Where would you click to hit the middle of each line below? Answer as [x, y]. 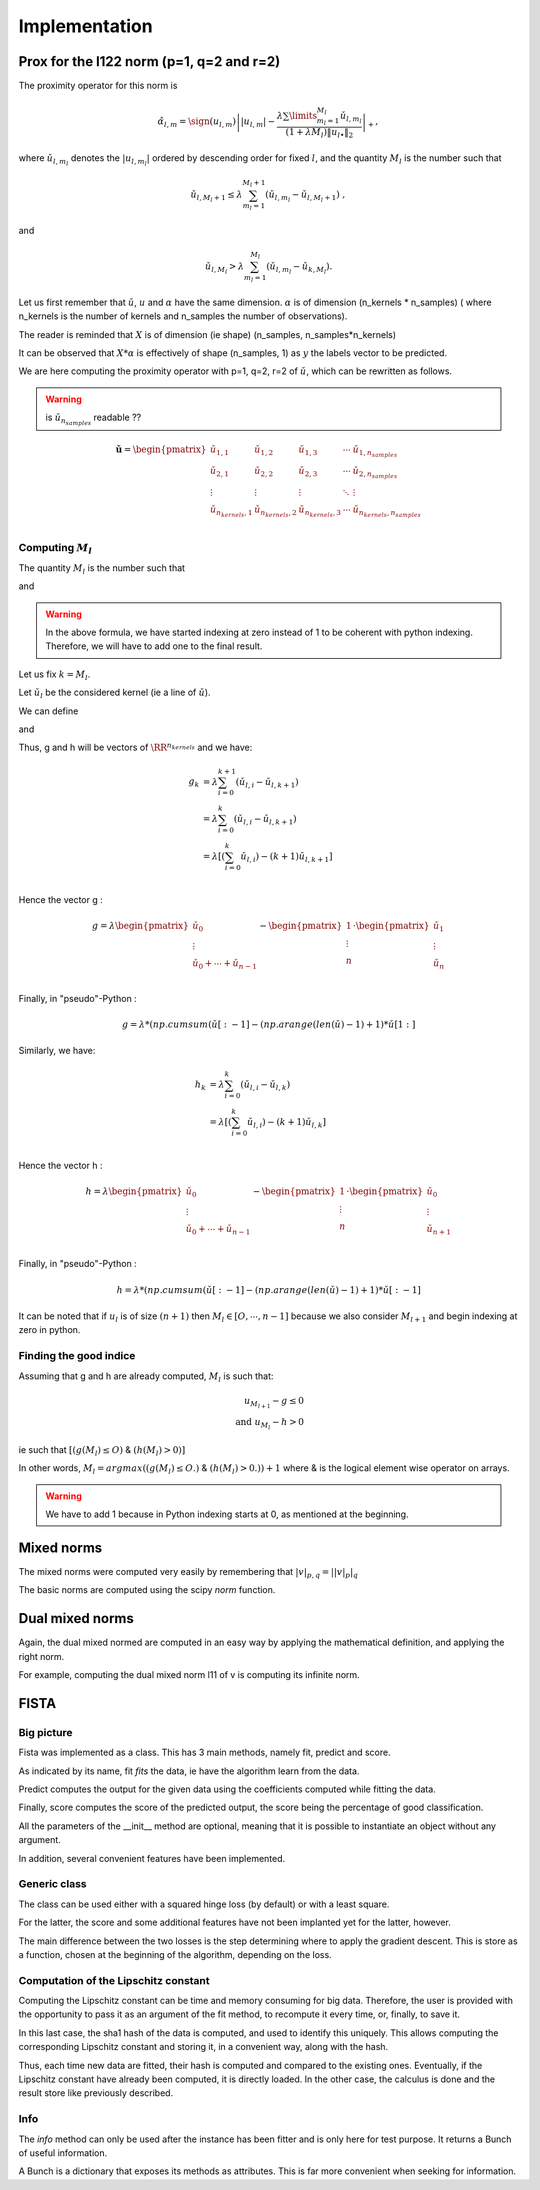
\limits [303, 116]
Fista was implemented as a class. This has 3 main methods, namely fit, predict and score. [204, 1752]
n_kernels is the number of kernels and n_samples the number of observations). [183, 316]
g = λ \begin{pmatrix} [140, 926]
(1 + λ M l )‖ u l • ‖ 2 [319, 133]
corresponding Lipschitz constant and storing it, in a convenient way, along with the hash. [203, 2047]
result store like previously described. [96, 2093]
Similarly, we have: [57, 1051]
